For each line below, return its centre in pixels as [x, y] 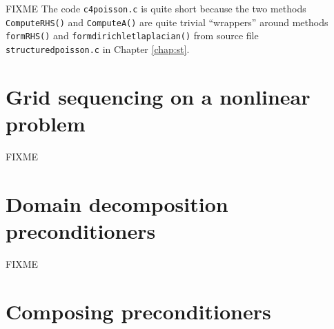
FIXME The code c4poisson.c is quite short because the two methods [156, 8]
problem [46, 123]
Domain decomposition [117, 203]
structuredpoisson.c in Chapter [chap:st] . [98, 49]
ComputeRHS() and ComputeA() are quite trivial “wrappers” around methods [167, 22]
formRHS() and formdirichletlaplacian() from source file [132, 35]
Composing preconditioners [138, 311]
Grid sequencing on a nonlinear [158, 96]
